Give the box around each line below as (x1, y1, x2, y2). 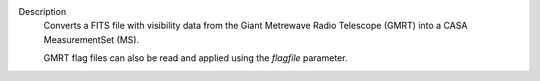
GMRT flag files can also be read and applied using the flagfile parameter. (43, 52, 348, 64)
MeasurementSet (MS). (43, 33, 140, 45)
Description (18, 6, 67, 17)
